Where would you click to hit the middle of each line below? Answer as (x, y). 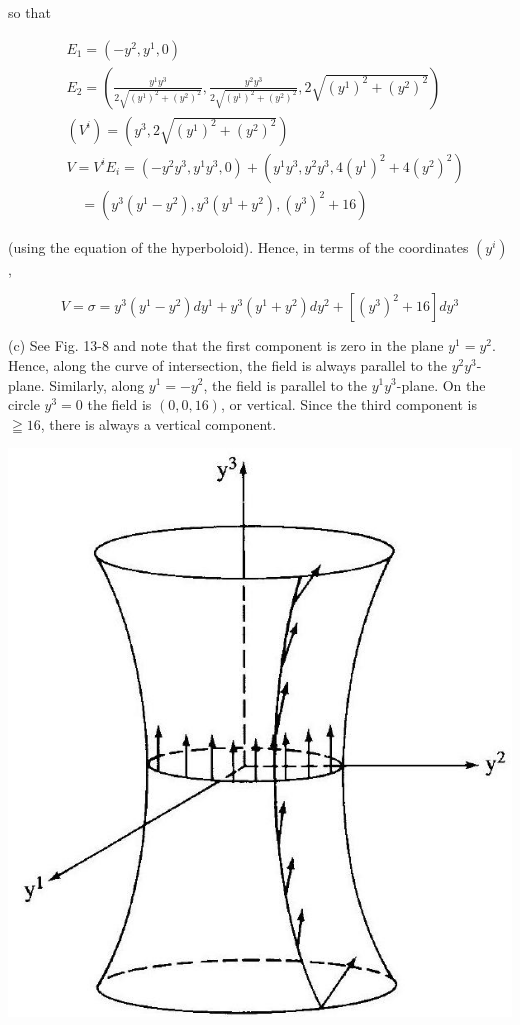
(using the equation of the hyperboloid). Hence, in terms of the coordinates (238, 246)
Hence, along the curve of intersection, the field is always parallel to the (227, 364)
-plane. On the (441, 384)
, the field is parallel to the (285, 384)
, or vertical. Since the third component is (349, 404)
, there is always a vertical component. (158, 423)
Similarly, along (97, 384)
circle (24, 404)
